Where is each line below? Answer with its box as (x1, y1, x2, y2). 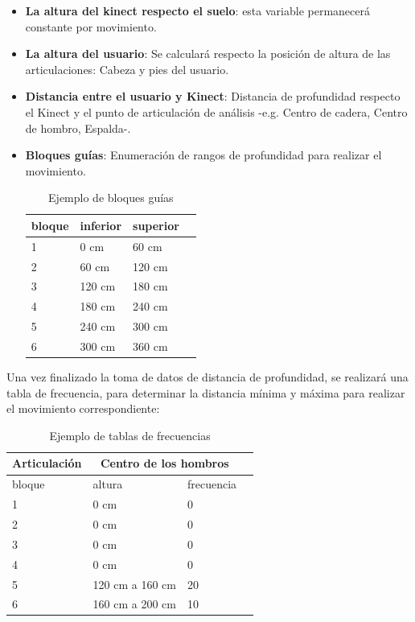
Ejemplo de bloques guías (48, 189, 174, 206)
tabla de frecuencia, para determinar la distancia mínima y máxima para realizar (6, 384, 405, 401)
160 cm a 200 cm (92, 595, 176, 612)
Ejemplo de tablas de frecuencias (49, 426, 211, 443)
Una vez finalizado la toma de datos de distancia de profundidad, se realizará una (6, 369, 409, 385)
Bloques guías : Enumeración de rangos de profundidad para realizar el (25, 146, 382, 163)
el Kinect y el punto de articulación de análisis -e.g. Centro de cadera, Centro (25, 103, 408, 120)
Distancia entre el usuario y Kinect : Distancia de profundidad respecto (25, 88, 401, 105)
